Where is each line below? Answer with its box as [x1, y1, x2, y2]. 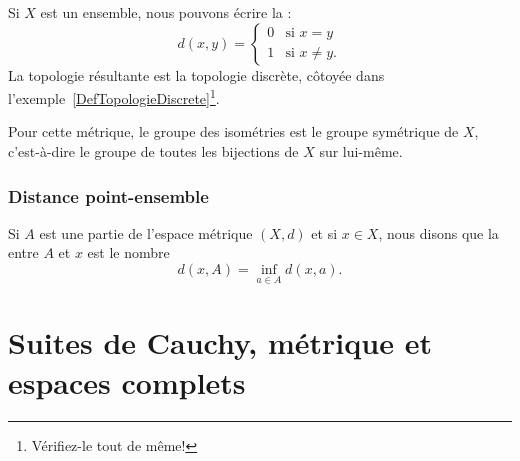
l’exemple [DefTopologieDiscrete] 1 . [8, 85, 220, 108]
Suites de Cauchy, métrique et [8, 322, 432, 363]
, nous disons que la [378, 222, 499, 243]
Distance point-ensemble [8, 183, 209, 208]
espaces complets [8, 361, 246, 402]
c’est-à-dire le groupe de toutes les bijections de [8, 141, 299, 162]
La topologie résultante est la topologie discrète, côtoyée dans [8, 64, 385, 85]
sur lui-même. [319, 141, 403, 162]
